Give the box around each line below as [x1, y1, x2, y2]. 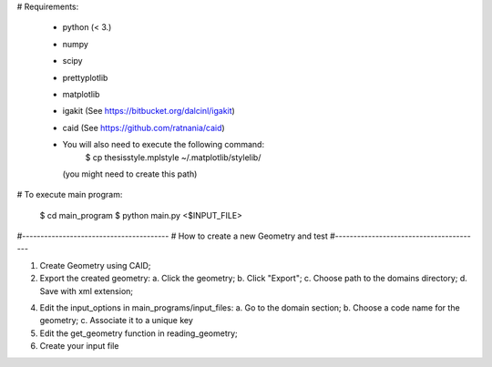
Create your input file [39, 341, 119, 352]
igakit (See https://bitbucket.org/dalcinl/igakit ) [62, 106, 236, 117]
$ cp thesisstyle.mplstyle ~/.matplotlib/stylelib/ [85, 151, 261, 163]
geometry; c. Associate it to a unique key [39, 315, 193, 326]
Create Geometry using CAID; [39, 260, 151, 270]
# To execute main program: [16, 189, 123, 200]
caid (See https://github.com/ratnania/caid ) [62, 122, 225, 133]
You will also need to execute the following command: [62, 139, 264, 150]
